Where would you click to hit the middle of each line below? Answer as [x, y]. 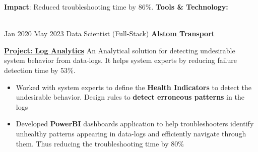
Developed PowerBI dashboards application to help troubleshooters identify [135, 124]
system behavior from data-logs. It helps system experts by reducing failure [120, 60]
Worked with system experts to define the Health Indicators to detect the [134, 87]
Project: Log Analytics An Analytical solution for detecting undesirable [120, 50]
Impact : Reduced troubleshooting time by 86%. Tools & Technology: [116, 7]
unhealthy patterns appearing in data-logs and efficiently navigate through [131, 133]
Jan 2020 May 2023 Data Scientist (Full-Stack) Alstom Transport [110, 33]
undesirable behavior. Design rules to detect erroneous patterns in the [130, 97]
